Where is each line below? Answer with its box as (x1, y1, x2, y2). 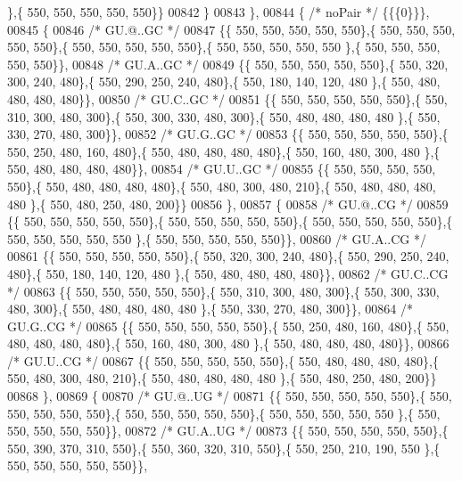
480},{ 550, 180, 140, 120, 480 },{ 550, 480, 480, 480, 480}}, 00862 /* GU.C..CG (7, 264, 449, 282)
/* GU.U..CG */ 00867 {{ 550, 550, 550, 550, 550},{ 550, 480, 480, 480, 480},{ (7, 351, 439, 370)
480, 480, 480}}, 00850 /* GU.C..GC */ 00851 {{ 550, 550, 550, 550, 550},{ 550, (7, 89, 448, 108)
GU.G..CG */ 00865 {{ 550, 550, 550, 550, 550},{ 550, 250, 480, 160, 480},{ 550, (7, 316, 450, 335)
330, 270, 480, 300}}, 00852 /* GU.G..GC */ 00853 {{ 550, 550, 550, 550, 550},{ (7, 125, 449, 143)
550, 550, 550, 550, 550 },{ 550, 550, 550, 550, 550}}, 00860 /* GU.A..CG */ (7, 229, 426, 248)
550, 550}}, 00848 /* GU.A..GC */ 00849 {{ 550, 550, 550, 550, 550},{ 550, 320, (7, 54, 449, 73)
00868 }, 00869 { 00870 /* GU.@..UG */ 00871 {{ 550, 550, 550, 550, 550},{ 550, (7, 387, 452, 405)
